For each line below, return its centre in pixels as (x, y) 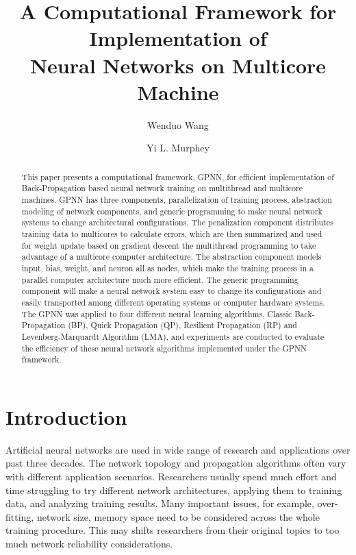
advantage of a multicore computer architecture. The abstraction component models (171, 257)
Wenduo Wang (178, 124)
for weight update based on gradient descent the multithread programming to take (169, 245)
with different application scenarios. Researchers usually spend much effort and (171, 476)
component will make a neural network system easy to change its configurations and (171, 291)
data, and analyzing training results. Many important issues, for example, (160, 503)
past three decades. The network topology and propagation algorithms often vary (176, 463)
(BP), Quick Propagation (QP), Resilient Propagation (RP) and (182, 325)
